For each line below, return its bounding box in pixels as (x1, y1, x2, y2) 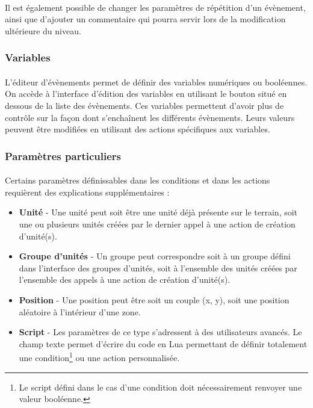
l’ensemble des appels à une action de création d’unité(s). (19, 273, 231, 286)
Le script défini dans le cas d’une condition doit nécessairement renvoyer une (19, 380, 302, 393)
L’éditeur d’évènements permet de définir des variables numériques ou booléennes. (5, 75, 308, 88)
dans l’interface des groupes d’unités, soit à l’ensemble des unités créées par (19, 261, 297, 274)
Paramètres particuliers (5, 148, 121, 163)
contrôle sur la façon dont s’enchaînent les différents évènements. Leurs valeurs (5, 111, 295, 123)
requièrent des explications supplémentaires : (5, 185, 170, 198)
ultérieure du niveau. (5, 24, 81, 37)
